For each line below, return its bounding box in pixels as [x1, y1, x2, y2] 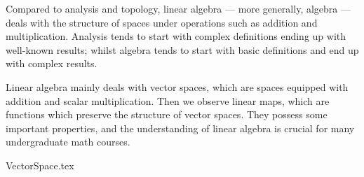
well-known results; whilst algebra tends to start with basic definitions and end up [6, 42, 359, 57]
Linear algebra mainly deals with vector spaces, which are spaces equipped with [6, 79, 349, 94]
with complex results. [6, 56, 97, 71]
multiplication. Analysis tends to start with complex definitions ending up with [6, 29, 346, 43]
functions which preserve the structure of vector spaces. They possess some [6, 107, 328, 122]
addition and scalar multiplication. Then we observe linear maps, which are [6, 93, 330, 108]
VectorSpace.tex [6, 157, 74, 172]
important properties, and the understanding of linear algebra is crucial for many [6, 120, 355, 135]
